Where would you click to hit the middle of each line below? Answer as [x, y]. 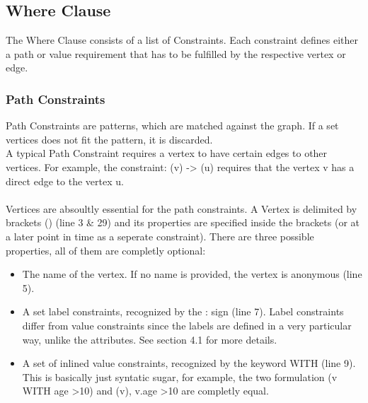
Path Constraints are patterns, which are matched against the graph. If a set [172, 125]
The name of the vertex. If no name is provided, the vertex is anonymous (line [192, 274]
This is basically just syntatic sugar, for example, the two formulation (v [180, 376]
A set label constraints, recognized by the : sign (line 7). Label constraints [183, 311]
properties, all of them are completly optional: [106, 250]
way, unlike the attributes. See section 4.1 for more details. [150, 339]
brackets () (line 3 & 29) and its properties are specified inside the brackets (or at [183, 222]
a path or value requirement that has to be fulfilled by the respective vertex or [176, 53]
